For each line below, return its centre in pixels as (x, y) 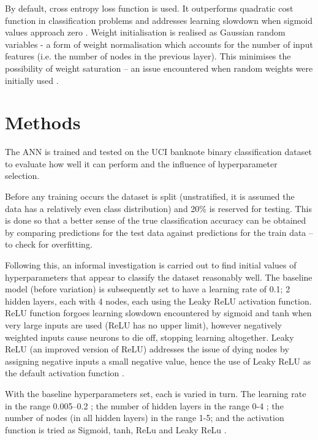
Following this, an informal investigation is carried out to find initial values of (151, 265)
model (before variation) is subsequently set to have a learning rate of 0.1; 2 (148, 289)
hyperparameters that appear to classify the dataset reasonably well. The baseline (159, 277)
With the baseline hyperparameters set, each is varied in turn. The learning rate (156, 393)
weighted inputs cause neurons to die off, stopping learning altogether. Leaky (150, 337)
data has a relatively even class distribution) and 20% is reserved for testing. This (158, 208)
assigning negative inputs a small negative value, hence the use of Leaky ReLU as (158, 361)
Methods (43, 122)
